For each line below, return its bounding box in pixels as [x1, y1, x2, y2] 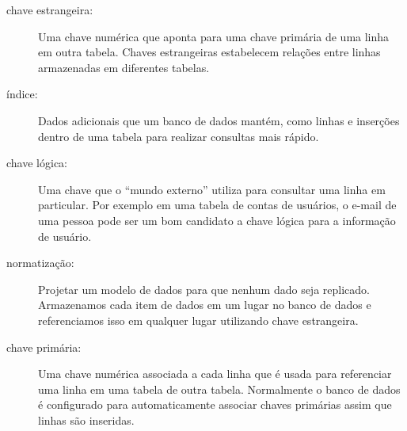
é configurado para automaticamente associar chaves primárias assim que [38, 396, 392, 413]
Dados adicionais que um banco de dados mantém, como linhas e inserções [38, 112, 400, 128]
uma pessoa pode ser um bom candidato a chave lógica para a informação [38, 212, 396, 228]
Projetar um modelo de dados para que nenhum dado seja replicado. [38, 280, 370, 297]
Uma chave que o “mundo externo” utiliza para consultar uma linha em [38, 181, 386, 197]
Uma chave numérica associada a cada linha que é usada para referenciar [38, 365, 392, 382]
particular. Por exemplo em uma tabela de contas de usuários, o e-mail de [38, 196, 397, 213]
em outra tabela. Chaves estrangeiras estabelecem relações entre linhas [38, 44, 381, 60]
